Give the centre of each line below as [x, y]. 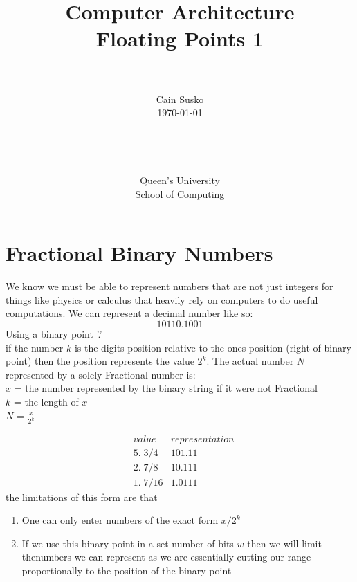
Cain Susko [180, 99]
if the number [35, 347]
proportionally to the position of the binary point [127, 570]
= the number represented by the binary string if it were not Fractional [166, 388]
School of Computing [180, 193]
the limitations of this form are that [82, 497]
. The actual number [250, 361]
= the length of [46, 401]
